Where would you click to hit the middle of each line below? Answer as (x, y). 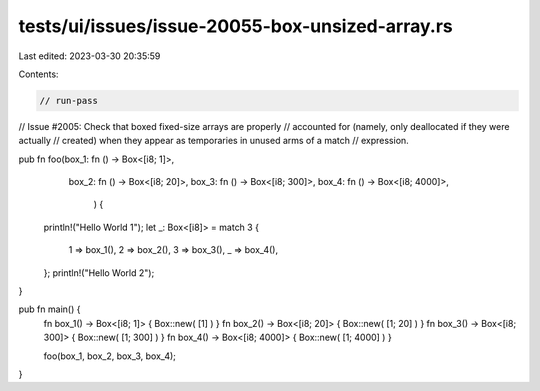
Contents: (38, 74)
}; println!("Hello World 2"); (99, 272)
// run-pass (69, 100)
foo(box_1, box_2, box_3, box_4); (110, 356)
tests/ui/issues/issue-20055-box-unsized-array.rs (236, 26)
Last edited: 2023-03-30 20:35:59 (89, 56)
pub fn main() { (49, 309)
